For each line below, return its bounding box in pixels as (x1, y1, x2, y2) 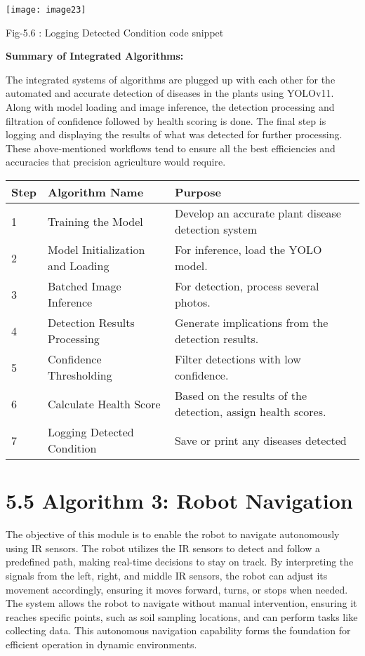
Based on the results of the (174, 387, 307, 403)
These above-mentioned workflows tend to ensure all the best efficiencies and (6, 140, 336, 155)
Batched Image (48, 278, 121, 294)
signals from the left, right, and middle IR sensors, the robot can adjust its (6, 568, 328, 582)
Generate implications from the (174, 314, 328, 330)
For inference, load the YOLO (174, 241, 322, 257)
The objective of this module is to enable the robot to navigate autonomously (6, 527, 340, 542)
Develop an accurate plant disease (174, 205, 341, 221)
